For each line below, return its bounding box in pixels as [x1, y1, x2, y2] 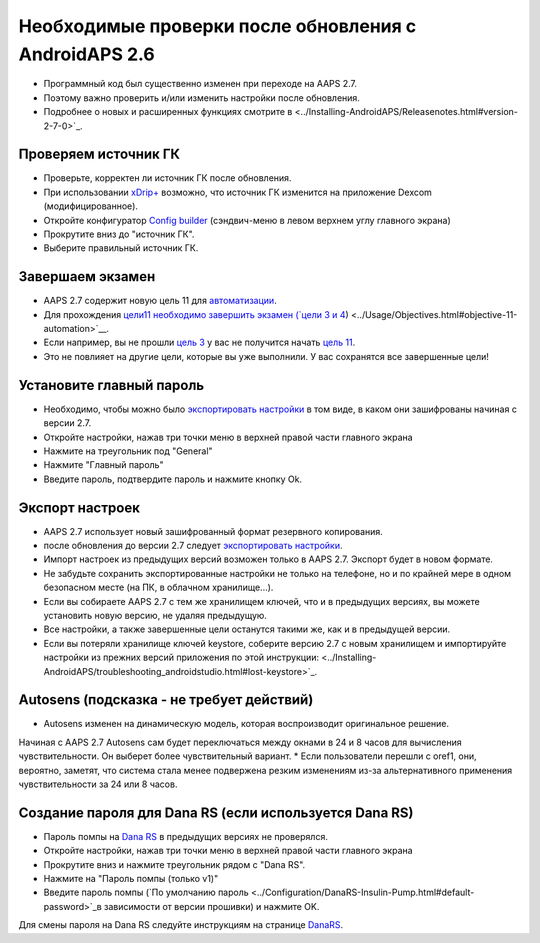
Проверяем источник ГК [18, 146, 180, 163]
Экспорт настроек [18, 499, 140, 516]
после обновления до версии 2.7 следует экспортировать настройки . [43, 540, 343, 551]
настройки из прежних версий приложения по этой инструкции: [43, 651, 320, 664]
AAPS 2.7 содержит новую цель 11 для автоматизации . [43, 295, 277, 307]
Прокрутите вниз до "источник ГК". [43, 228, 195, 240]
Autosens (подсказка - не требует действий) [18, 691, 314, 709]
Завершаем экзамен [18, 268, 156, 285]
